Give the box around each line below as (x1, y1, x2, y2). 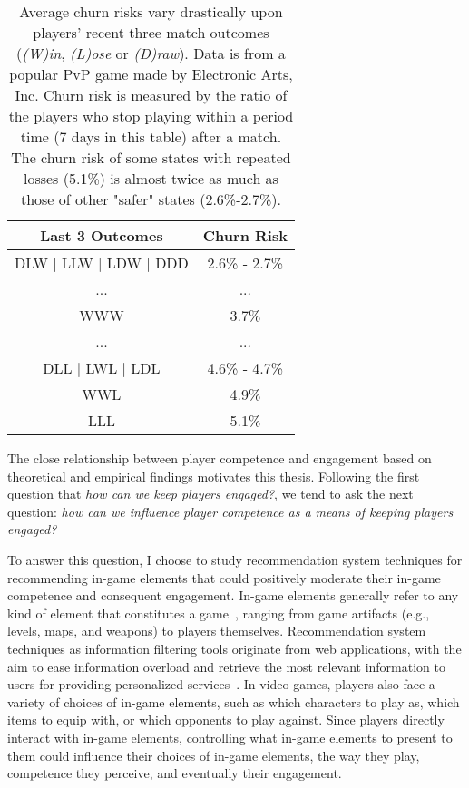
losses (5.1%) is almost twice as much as (23, 168, 278, 189)
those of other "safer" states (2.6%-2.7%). (20, 189, 281, 209)
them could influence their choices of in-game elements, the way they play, (7, 745, 420, 764)
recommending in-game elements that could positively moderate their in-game (7, 568, 441, 587)
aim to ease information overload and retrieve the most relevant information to (7, 657, 445, 676)
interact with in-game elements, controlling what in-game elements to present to (7, 727, 453, 746)
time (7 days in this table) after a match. (20, 126, 282, 147)
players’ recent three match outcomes (33, 22, 269, 43)
